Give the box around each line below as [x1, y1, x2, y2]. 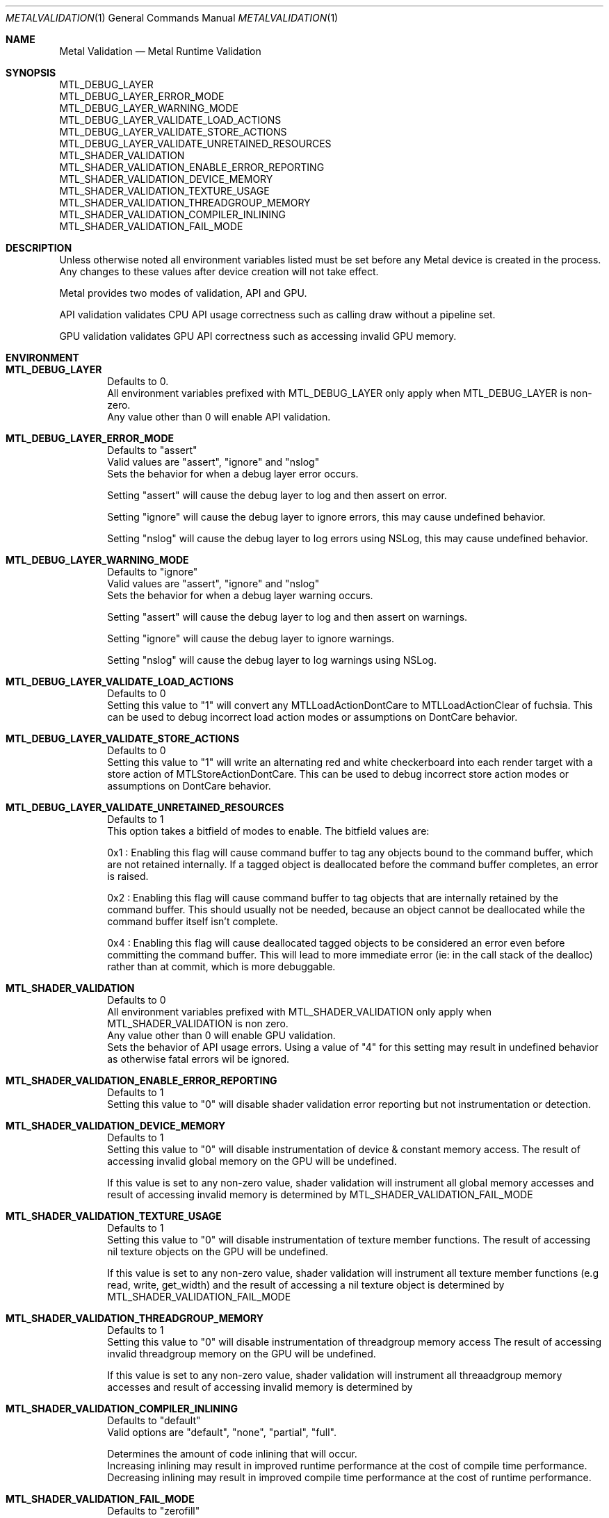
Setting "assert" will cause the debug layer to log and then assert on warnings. [107, 611, 468, 623]
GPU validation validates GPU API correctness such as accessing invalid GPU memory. [59, 330, 457, 342]
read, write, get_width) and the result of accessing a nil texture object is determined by [107, 1279, 505, 1291]
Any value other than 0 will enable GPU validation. [107, 1029, 336, 1041]
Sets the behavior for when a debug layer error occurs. [107, 468, 359, 480]
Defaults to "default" [107, 1414, 201, 1426]
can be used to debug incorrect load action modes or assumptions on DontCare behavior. [107, 711, 518, 723]
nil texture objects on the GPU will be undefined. [107, 1246, 329, 1257]
